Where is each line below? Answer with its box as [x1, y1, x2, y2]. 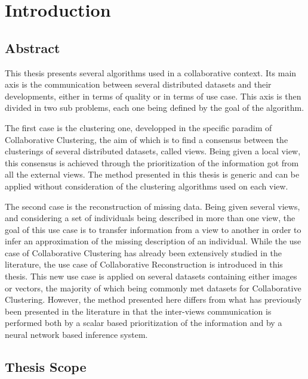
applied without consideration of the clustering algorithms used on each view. [5, 179, 288, 192]
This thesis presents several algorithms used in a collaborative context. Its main [5, 66, 297, 79]
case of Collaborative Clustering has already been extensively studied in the [5, 246, 282, 259]
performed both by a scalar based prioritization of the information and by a [5, 316, 282, 329]
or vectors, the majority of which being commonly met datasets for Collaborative [5, 281, 301, 294]
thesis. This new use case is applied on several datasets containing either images [5, 270, 297, 282]
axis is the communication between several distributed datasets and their [5, 78, 272, 91]
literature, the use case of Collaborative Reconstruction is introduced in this [5, 258, 283, 271]
